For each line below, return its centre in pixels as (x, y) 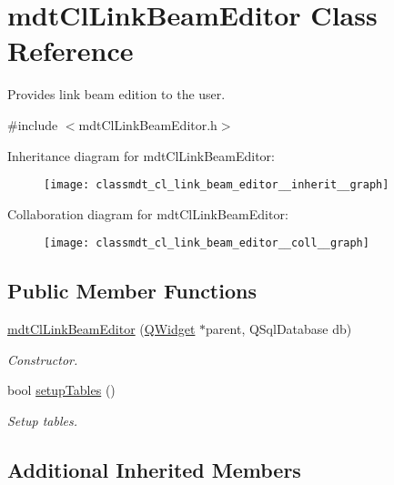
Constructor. (43, 359)
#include (33, 124)
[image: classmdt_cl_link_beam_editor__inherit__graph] (217, 185)
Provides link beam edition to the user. (116, 94)
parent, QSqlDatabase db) (279, 329)
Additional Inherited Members (154, 469)
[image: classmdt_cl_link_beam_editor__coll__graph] (207, 243)
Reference (71, 51)
